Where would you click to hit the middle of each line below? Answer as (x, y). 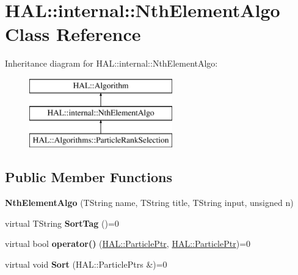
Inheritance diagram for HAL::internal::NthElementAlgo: (111, 63)
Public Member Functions (89, 177)
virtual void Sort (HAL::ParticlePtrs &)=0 (86, 264)
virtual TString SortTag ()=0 (62, 223)
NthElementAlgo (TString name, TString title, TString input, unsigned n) (149, 203)
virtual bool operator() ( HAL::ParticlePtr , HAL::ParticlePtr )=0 (128, 244)
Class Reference (73, 34)
